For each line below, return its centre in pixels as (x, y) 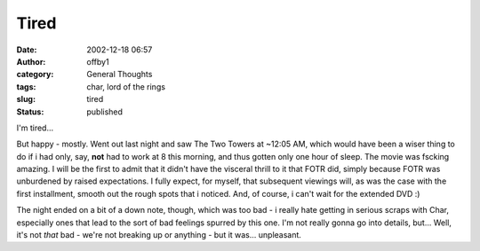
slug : (26, 99)
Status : (30, 112)
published (105, 112)
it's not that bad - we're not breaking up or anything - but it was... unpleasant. (159, 235)
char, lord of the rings (126, 86)
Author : (31, 61)
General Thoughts (120, 75)
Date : (27, 50)
